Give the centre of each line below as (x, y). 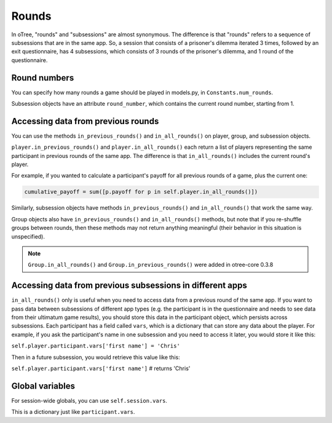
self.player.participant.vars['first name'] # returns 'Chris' (101, 368)
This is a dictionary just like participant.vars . (73, 412)
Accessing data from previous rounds (85, 121)
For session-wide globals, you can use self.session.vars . (89, 400)
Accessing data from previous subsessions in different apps (129, 286)
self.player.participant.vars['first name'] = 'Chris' (96, 346)
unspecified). (28, 236)
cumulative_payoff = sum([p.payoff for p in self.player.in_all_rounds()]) (141, 192)
